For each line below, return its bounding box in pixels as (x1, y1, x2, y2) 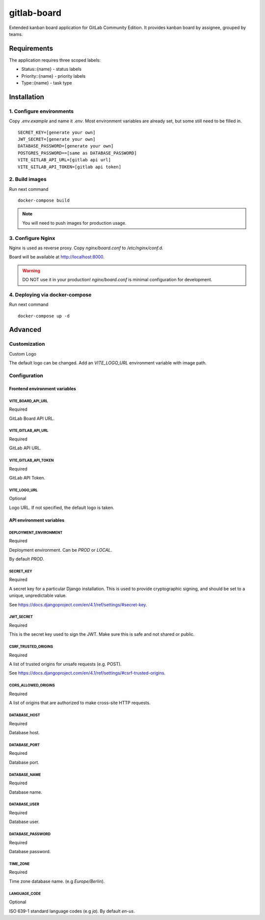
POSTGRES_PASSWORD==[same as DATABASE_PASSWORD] (18, 150, 137, 156)
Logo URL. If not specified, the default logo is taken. (9, 505, 115, 510)
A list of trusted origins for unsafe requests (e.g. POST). (9, 661, 122, 667)
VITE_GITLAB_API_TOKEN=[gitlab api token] (18, 164, 122, 170)
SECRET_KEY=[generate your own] (18, 129, 96, 135)
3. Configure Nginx (9, 235, 55, 241)
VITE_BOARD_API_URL (9, 398, 48, 403)
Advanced (9, 326, 42, 334)
